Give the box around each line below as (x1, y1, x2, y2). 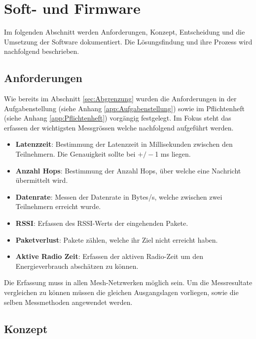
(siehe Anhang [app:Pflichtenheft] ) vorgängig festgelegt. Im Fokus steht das (4, 113, 231, 123)
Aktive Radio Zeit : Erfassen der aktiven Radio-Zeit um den (15, 251, 204, 261)
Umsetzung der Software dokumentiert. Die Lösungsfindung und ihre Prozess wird (4, 36, 253, 46)
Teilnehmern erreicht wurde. (15, 201, 101, 212)
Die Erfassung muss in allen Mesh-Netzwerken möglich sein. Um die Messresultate (4, 277, 253, 288)
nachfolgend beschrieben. (4, 46, 79, 56)
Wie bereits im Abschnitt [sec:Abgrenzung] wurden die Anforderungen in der (4, 93, 237, 104)
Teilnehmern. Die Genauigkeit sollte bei (15, 149, 136, 159)
